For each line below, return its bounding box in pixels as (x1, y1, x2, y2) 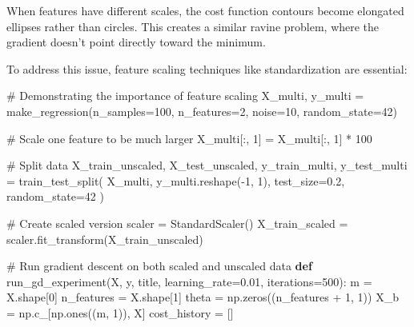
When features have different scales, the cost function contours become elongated (6, 2, 404, 18)
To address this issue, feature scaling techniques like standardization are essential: (6, 60, 408, 77)
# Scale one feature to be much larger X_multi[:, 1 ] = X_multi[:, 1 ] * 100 (6, 130, 372, 146)
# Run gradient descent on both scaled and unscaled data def (6, 257, 312, 274)
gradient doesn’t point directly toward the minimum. (6, 34, 266, 50)
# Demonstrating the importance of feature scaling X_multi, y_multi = (6, 87, 364, 104)
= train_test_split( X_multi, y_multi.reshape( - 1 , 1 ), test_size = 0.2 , (6, 172, 345, 189)
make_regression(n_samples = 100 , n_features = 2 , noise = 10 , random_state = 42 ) (6, 102, 398, 119)
